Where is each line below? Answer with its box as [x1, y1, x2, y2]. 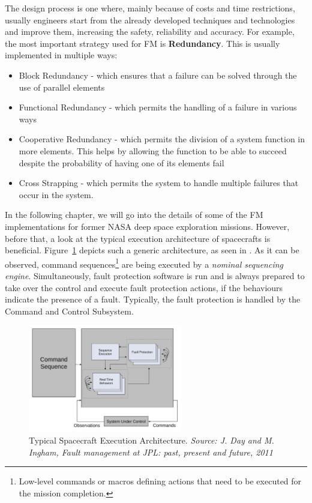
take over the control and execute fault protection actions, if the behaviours [5, 281, 283, 294]
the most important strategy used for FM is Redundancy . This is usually [5, 37, 280, 49]
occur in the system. [19, 188, 94, 200]
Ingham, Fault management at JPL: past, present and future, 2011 [29, 445, 273, 458]
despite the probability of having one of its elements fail [19, 156, 224, 169]
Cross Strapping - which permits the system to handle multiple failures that [19, 176, 299, 189]
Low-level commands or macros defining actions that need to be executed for [19, 475, 302, 487]
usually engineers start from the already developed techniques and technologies [5, 13, 295, 26]
